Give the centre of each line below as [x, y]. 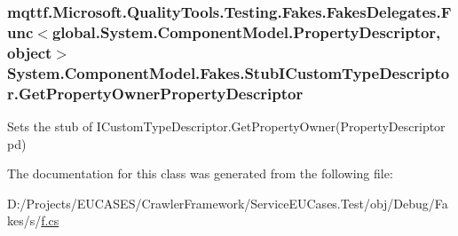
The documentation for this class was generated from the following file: [200, 173]
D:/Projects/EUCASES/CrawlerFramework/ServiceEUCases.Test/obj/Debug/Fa [228, 203]
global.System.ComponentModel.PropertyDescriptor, [246, 31]
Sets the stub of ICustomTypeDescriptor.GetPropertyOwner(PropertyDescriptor [226, 126]
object [30, 52]
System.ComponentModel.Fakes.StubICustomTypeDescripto [229, 72]
